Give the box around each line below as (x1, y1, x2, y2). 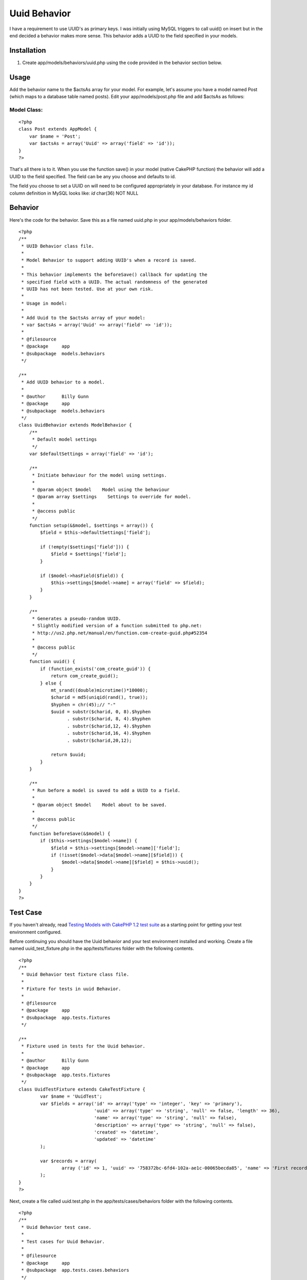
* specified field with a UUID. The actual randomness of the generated (21, 279, 208, 285)
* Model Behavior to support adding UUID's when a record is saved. (21, 258, 197, 263)
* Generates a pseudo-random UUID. (32, 616, 121, 622)
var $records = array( (40, 1158, 97, 1164)
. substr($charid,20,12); (67, 737, 133, 743)
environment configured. (9, 929, 62, 935)
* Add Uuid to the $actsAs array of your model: (21, 315, 146, 321)
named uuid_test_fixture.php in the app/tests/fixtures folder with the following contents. (9, 945, 194, 952)
